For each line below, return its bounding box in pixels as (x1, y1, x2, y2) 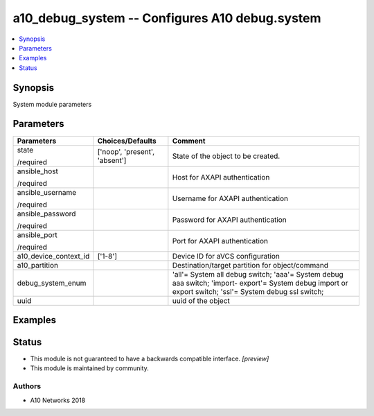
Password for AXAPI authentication (172, 215, 287, 225)
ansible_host (17, 166, 59, 176)
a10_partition (17, 260, 59, 270)
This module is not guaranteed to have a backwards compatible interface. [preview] (30, 354, 269, 363)
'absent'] (97, 155, 127, 165)
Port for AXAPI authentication (172, 236, 268, 245)
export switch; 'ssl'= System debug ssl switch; (172, 286, 324, 296)
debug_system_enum (17, 278, 87, 288)
